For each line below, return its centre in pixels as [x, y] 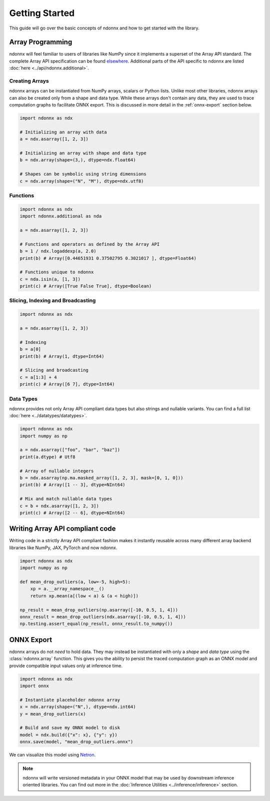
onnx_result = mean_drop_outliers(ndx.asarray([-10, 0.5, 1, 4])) [103, 617]
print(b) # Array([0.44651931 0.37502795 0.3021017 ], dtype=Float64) [108, 258]
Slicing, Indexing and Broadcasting [52, 301]
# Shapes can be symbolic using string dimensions [83, 174]
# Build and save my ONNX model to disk [70, 728]
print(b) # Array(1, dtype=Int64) [62, 356]
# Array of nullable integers [57, 471]
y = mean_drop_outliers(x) [53, 714]
